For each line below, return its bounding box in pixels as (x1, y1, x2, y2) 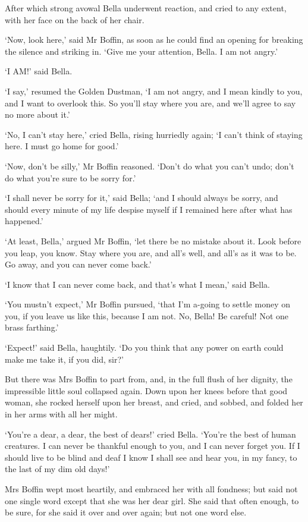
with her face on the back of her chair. (5, 13, 144, 26)
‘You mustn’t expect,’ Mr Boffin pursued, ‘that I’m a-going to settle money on (5, 298, 291, 310)
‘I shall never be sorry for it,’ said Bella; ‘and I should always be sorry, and (5, 191, 278, 204)
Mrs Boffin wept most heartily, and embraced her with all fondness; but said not (5, 483, 298, 495)
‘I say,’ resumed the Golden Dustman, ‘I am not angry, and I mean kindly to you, (5, 84, 303, 97)
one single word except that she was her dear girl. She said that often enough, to (5, 494, 299, 507)
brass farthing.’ (5, 321, 59, 334)
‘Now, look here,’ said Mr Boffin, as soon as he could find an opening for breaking (5, 33, 303, 46)
